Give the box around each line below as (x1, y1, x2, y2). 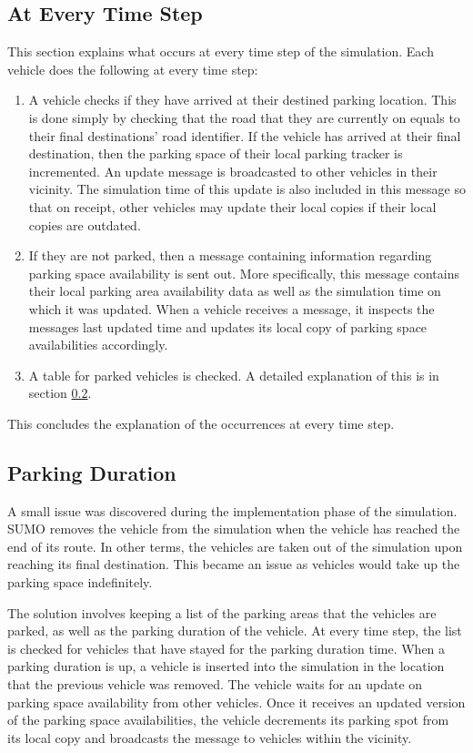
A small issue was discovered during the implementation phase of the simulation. (7, 501, 458, 520)
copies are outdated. (28, 215, 141, 234)
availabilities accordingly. (28, 335, 168, 354)
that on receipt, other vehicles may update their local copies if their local (28, 197, 437, 216)
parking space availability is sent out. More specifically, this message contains (28, 263, 459, 282)
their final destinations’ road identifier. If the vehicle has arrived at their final (28, 126, 461, 145)
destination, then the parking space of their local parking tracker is (28, 144, 403, 163)
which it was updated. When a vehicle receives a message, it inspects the (28, 299, 435, 318)
